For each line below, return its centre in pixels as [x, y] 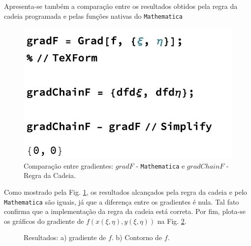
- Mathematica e [160, 165]
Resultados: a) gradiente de [65, 237]
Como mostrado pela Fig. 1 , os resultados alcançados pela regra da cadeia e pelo [125, 192]
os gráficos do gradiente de [44, 221]
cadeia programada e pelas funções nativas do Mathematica [93, 16]
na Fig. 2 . [172, 221]
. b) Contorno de [137, 237]
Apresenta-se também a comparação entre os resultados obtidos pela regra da [121, 6]
